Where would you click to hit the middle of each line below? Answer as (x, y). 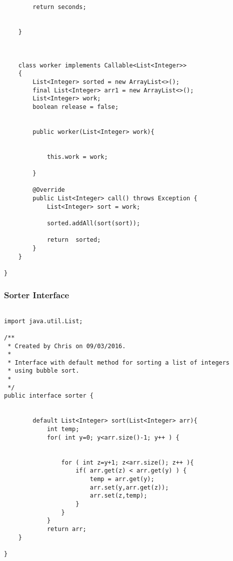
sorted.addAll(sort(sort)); (93, 224)
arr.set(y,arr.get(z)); (129, 487)
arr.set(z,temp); (118, 496)
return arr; (66, 529)
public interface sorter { (49, 396)
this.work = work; (77, 157)
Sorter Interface (37, 294)
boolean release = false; (76, 107)
